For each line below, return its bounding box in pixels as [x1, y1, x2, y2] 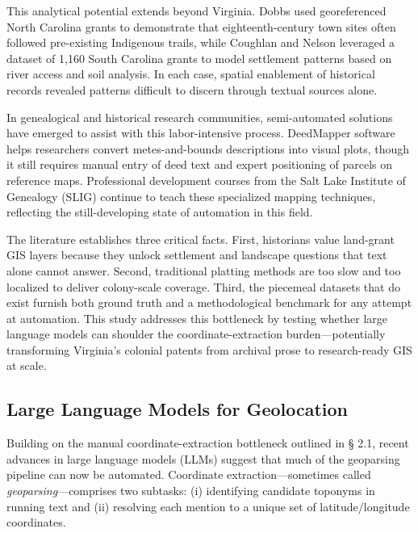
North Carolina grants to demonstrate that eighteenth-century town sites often [6, 18, 396, 35]
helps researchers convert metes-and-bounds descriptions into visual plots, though [6, 140, 410, 157]
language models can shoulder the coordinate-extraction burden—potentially [6, 325, 386, 342]
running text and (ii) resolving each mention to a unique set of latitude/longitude [6, 497, 410, 514]
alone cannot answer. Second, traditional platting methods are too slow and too [6, 262, 401, 279]
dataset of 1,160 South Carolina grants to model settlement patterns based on [6, 49, 392, 66]
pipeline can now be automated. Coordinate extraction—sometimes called [6, 466, 371, 483]
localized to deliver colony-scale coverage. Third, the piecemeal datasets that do [6, 278, 400, 295]
